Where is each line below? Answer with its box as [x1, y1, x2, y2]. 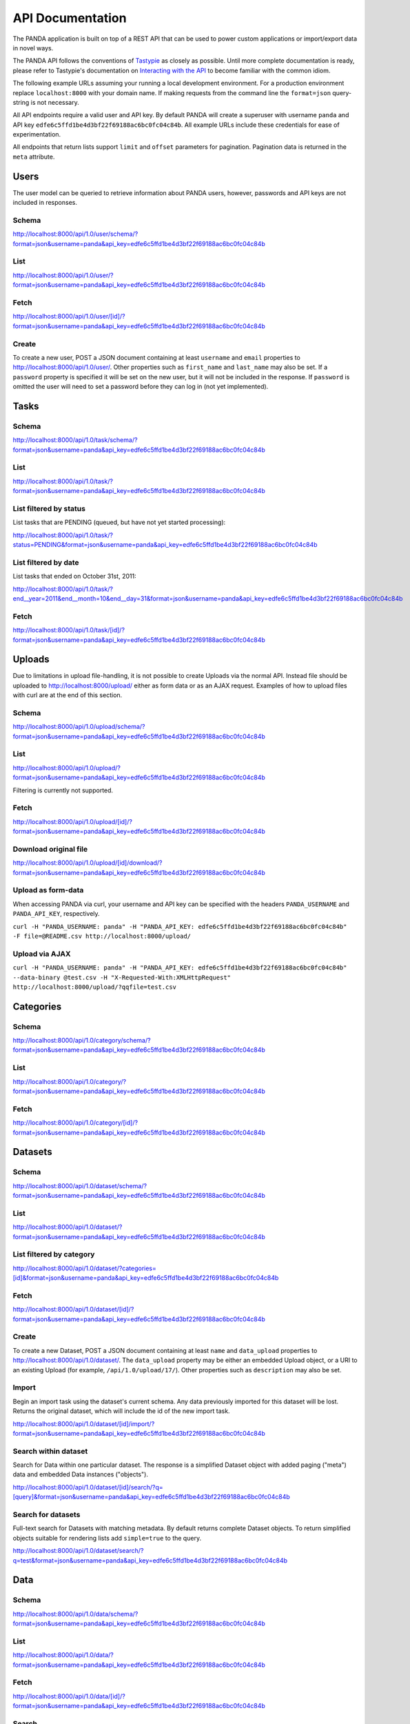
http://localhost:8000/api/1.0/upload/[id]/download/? [12, 859, 163, 867]
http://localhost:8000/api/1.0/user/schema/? [12, 230, 139, 238]
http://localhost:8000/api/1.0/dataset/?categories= [12, 1264, 156, 1272]
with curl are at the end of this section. [12, 691, 123, 699]
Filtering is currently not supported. [12, 786, 114, 794]
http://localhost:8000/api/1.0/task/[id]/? [12, 626, 125, 634]
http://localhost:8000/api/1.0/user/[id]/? [12, 312, 125, 321]
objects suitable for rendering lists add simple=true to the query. [12, 1534, 202, 1542]
